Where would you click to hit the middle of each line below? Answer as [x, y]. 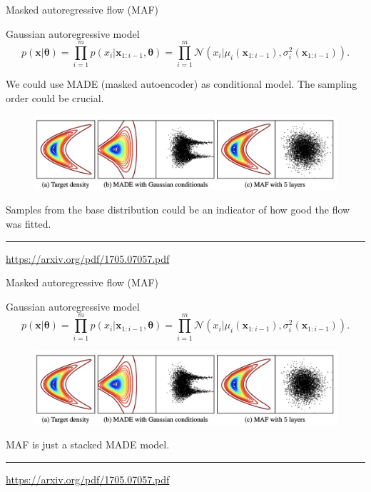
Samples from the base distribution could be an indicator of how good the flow [178, 210]
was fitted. [29, 224]
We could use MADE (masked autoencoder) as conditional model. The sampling [182, 84]
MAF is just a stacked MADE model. [88, 445]
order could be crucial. [55, 97]
